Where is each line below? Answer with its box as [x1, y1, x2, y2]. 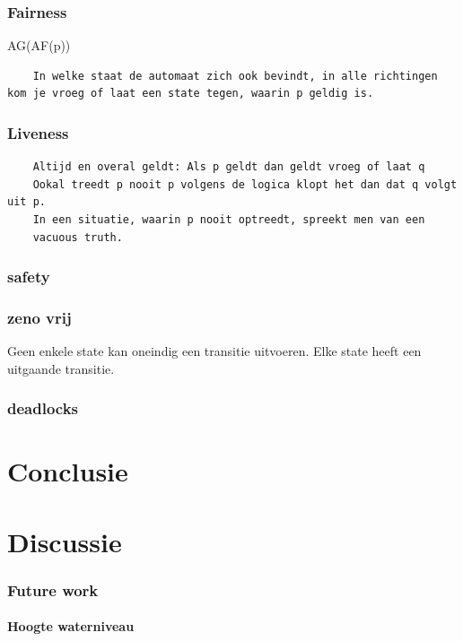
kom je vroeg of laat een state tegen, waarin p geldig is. [7, 87, 374, 100]
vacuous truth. [32, 230, 123, 244]
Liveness [7, 121, 69, 143]
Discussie [7, 523, 122, 559]
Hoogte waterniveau [7, 617, 135, 636]
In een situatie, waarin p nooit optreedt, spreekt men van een [32, 213, 425, 226]
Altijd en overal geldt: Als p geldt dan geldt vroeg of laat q [32, 160, 425, 174]
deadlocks [7, 397, 79, 420]
